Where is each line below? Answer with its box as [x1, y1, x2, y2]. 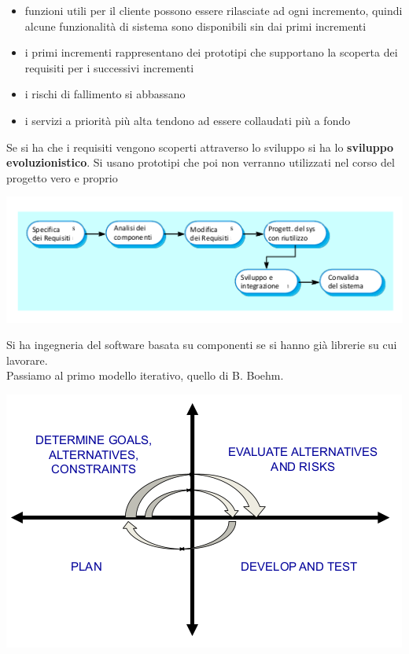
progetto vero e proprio [6, 169, 118, 186]
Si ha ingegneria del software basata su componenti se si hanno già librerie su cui [6, 336, 397, 353]
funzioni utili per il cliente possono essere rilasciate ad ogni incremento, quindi [24, 2, 403, 18]
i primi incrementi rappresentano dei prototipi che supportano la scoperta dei [24, 44, 398, 61]
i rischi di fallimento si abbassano [24, 86, 186, 102]
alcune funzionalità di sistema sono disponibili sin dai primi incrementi [24, 17, 367, 34]
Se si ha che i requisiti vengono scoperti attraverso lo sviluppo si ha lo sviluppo [6, 138, 394, 155]
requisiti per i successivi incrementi [24, 59, 194, 75]
